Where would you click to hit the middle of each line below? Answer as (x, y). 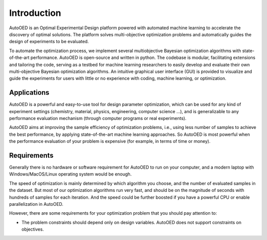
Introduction (35, 13)
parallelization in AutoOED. (36, 204)
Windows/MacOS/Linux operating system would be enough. (70, 174)
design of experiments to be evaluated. (49, 42)
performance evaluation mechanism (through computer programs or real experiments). (98, 118)
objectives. (33, 229)
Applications (29, 92)
